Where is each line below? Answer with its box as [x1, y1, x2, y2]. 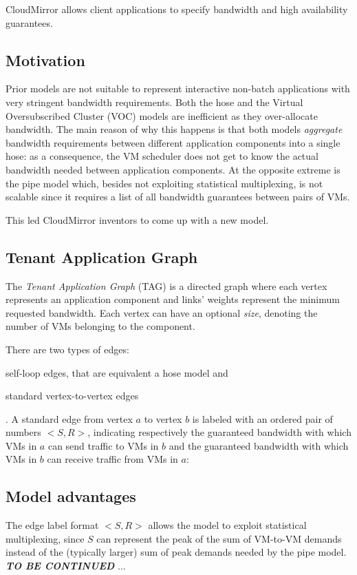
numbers [6, 425, 41, 439]
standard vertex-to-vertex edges [6, 388, 139, 403]
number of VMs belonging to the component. [6, 319, 195, 333]
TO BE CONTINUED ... [6, 558, 126, 573]
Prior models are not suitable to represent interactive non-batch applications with [6, 81, 350, 96]
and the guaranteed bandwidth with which [169, 438, 349, 452]
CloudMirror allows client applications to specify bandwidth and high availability [6, 2, 348, 16]
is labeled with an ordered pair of [192, 411, 333, 426]
